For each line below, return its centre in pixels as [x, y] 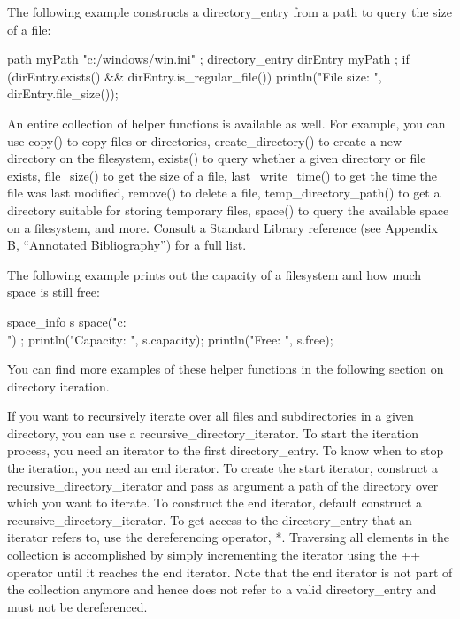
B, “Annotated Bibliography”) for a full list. [127, 245]
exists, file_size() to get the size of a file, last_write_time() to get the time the [222, 175]
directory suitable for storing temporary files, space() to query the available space [228, 209]
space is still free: [54, 292]
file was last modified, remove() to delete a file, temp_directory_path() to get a [224, 193]
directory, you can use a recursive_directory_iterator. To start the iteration [213, 433]
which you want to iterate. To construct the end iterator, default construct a [215, 503]
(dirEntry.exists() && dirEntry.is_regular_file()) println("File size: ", [195, 76]
